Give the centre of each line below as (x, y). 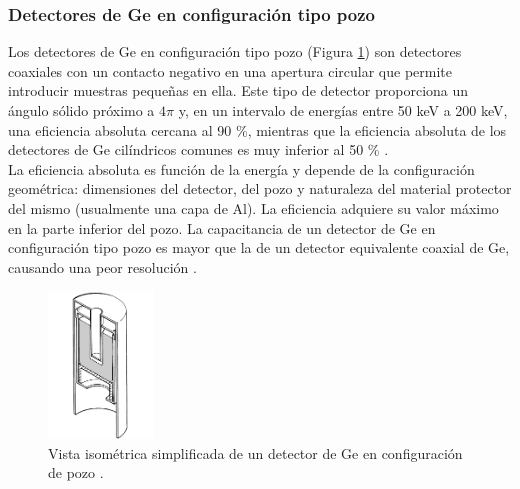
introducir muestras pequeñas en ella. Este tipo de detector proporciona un (238, 90)
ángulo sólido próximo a (81, 110)
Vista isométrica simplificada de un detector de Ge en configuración (255, 452)
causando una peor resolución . (102, 266)
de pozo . (76, 472)
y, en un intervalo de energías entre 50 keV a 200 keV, (343, 110)
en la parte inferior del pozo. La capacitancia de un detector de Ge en (222, 227)
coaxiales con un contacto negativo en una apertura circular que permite (230, 70)
